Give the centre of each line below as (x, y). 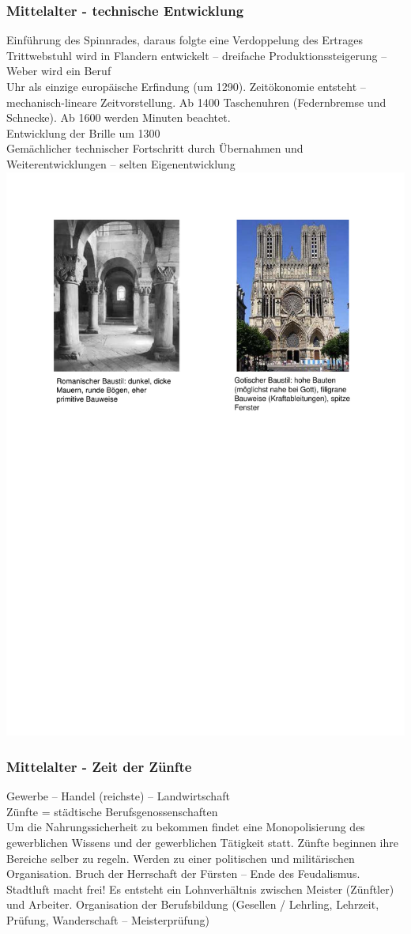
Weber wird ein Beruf (59, 71)
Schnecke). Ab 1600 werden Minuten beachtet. (119, 117)
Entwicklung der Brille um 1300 (83, 132)
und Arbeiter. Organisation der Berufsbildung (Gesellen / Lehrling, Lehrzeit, (193, 904)
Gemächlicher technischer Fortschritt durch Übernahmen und (155, 148)
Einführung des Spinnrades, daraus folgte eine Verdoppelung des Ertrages (185, 40)
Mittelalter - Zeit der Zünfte (99, 766)
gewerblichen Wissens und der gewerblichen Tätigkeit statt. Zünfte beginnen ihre (203, 842)
